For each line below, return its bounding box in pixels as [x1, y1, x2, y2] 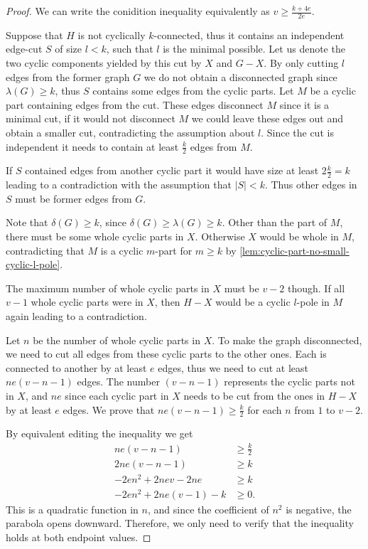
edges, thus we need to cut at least [158, 360, 309, 375]
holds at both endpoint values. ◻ [6, 529, 151, 544]
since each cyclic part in [65, 388, 169, 403]
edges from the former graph [6, 69, 130, 84]
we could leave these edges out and [191, 111, 344, 126]
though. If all [288, 280, 345, 295]
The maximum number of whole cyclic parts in [6, 280, 210, 295]
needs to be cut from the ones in [183, 388, 325, 403]
